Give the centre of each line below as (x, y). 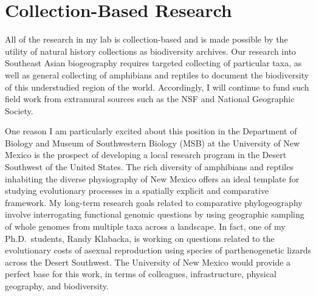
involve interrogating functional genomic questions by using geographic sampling (155, 214)
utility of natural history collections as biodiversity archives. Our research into (151, 51)
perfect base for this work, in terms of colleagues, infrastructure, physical (141, 274)
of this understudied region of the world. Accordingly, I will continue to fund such (157, 87)
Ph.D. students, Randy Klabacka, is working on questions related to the (140, 238)
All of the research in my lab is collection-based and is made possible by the (146, 39)
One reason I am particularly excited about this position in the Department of (151, 131)
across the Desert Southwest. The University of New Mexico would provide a (148, 262)
